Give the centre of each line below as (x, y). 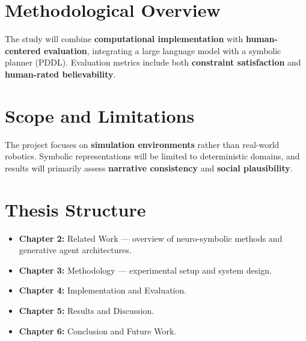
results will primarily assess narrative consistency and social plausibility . (149, 167)
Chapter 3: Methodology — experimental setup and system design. (145, 270)
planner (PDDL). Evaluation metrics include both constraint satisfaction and (153, 62)
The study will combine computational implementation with (124, 39)
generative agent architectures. (75, 250)
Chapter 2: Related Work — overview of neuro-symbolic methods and (151, 238)
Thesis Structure (75, 209)
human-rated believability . (60, 74)
